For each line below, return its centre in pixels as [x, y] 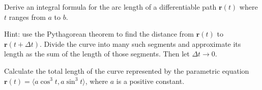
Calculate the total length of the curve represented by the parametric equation [127, 70]
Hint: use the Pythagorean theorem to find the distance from [99, 34]
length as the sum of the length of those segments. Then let [97, 54]
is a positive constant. [150, 81]
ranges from [27, 17]
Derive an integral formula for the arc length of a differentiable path [110, 7]
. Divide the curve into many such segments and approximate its [140, 43]
